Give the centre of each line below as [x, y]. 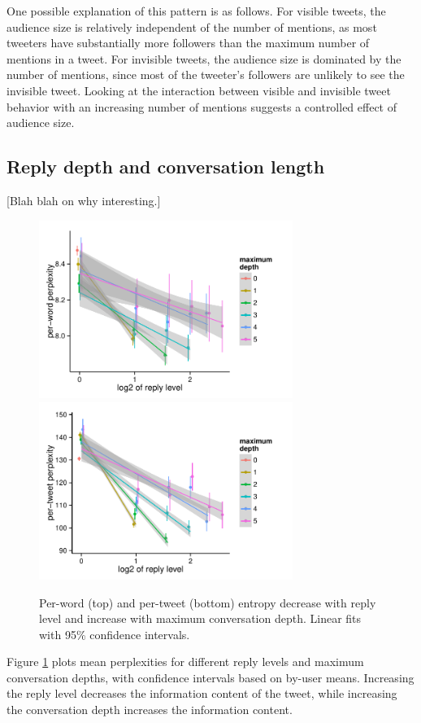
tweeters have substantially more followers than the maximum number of [188, 43]
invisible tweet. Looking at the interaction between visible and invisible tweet [199, 90]
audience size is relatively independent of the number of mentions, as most [192, 26]
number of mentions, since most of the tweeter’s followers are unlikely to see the [206, 74]
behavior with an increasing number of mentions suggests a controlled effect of [202, 106]
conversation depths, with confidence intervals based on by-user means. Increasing [210, 677]
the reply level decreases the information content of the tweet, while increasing [202, 693]
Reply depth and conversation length [166, 167]
